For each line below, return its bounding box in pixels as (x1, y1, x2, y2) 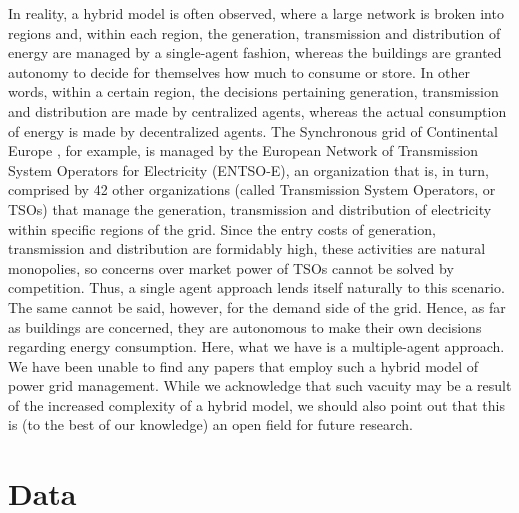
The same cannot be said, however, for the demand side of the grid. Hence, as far (8, 296, 506, 317)
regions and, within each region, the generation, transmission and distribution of (8, 22, 501, 43)
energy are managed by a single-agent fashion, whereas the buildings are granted (8, 42, 502, 63)
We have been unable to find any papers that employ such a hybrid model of (8, 355, 479, 376)
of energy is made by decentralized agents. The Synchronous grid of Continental (8, 120, 498, 141)
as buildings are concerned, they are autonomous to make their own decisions (8, 316, 482, 337)
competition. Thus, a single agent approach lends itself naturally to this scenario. (8, 277, 505, 298)
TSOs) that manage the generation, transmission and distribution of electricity (8, 198, 492, 219)
